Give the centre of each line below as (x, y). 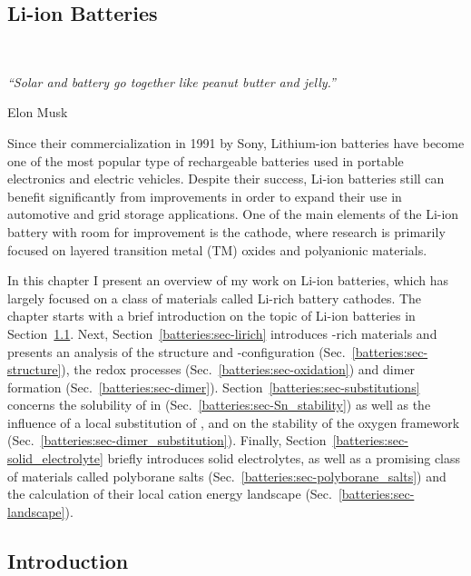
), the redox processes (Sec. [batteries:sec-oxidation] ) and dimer (238, 369)
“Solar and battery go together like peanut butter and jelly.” (172, 81)
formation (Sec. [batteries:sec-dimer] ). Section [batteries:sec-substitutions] (214, 387)
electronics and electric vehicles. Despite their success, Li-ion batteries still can (226, 179)
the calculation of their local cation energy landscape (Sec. (170, 494)
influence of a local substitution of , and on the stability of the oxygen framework (234, 422)
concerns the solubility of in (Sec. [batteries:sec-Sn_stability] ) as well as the (219, 405)
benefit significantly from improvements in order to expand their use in (205, 196)
